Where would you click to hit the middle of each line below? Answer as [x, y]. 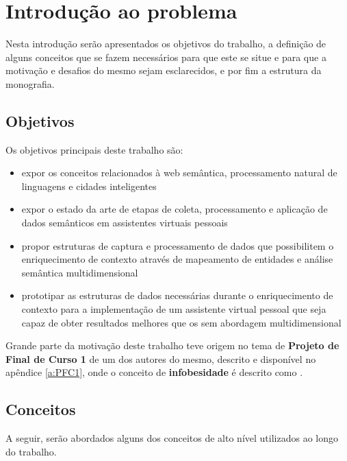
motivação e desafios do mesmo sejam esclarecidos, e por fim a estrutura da [164, 70]
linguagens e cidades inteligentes [89, 186]
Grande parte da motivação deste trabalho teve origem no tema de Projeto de [172, 345]
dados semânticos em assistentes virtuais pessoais [125, 223]
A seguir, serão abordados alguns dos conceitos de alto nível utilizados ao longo [172, 438]
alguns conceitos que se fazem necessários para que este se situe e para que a [166, 57]
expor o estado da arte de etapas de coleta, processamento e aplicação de [175, 209]
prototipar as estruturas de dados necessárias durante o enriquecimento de [177, 295]
